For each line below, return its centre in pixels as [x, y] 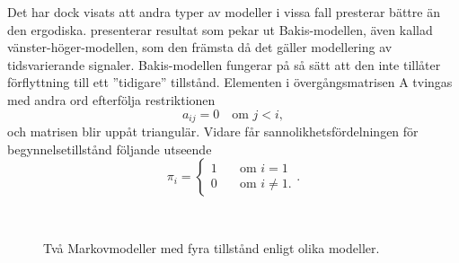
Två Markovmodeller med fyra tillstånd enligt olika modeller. [212, 247]
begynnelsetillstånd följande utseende [110, 149]
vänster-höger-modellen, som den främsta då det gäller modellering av [200, 47]
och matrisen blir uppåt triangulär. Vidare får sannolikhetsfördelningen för [213, 131]
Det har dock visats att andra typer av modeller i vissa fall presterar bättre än [224, 12]
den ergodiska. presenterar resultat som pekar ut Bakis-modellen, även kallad [220, 29]
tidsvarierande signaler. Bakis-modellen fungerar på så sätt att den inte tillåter [224, 64]
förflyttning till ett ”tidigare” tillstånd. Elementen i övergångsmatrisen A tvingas [230, 82]
